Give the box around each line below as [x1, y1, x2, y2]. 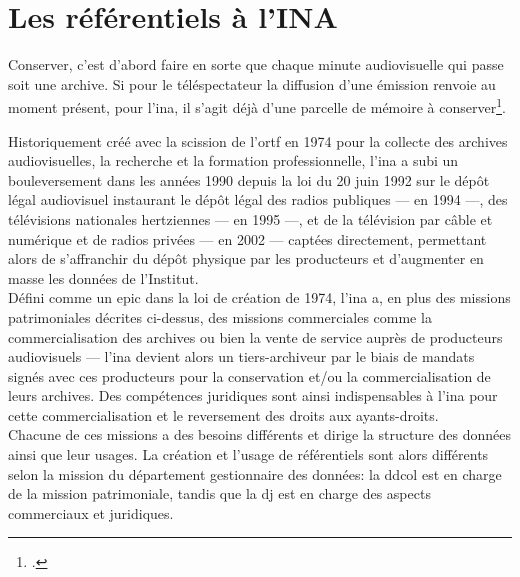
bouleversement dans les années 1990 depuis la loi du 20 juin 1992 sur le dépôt [8, 169, 490, 190]
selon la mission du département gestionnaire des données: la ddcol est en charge [8, 463, 502, 484]
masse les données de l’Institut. [8, 267, 199, 288]
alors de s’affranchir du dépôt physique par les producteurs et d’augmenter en [8, 248, 484, 269]
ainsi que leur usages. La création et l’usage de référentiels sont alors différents [8, 444, 489, 465]
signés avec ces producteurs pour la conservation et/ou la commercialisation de [8, 365, 491, 386]
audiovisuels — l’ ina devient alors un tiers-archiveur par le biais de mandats [8, 346, 475, 367]
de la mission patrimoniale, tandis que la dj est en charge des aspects [8, 483, 431, 504]
